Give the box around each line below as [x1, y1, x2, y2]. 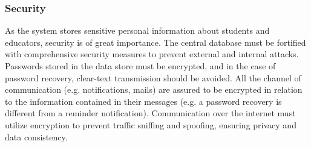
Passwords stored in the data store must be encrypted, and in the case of [5, 60, 276, 72]
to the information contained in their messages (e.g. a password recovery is [5, 95, 282, 107]
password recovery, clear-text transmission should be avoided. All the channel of [5, 71, 301, 84]
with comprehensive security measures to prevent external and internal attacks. [5, 48, 299, 60]
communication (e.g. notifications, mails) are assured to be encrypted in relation [5, 83, 303, 96]
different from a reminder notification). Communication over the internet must [5, 107, 296, 119]
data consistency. [5, 130, 68, 143]
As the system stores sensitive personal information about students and [5, 24, 270, 37]
